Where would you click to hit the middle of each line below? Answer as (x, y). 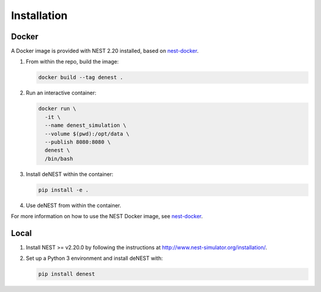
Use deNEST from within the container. (73, 205)
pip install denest (67, 274)
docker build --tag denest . (81, 78)
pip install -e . (64, 190)
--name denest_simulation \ (86, 125)
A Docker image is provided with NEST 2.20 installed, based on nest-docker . (105, 51)
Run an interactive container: (61, 93)
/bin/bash (59, 158)
